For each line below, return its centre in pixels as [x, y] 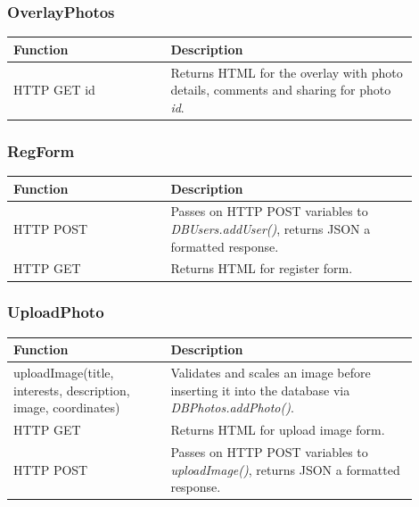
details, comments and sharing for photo [281, 90]
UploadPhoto [56, 312]
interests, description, [72, 390]
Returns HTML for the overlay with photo [287, 72]
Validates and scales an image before [271, 373]
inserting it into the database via [260, 390]
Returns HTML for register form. [262, 268]
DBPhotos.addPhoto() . [232, 407]
